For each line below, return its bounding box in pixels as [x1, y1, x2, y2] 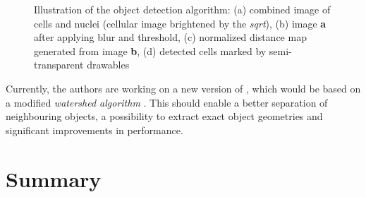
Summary [6, 164, 102, 193]
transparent [34, 57, 84, 72]
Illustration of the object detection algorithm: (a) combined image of [34, 2, 331, 16]
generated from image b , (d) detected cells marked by [34, 43, 267, 58]
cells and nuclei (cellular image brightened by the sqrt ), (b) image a [34, 16, 327, 30]
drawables [87, 57, 130, 72]
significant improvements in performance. [6, 122, 183, 137]
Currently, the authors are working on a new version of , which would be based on [6, 80, 361, 95]
